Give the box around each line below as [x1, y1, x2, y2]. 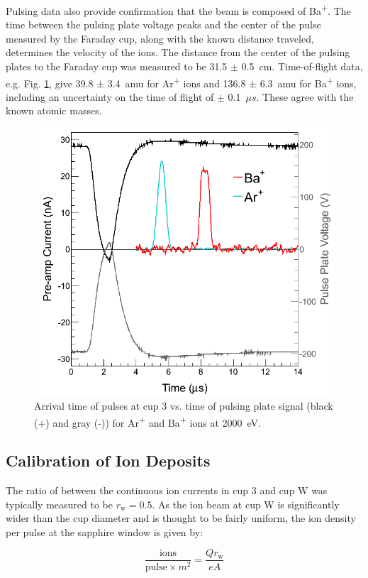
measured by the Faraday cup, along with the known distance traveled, [6, 31, 314, 45]
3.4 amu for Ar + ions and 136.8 [107, 73, 246, 90]
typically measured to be [6, 496, 113, 511]
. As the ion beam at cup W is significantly [152, 496, 340, 511]
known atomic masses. [6, 103, 102, 118]
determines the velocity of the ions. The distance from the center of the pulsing [6, 45, 350, 60]
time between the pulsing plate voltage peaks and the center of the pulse [6, 17, 321, 32]
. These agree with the [256, 89, 354, 104]
